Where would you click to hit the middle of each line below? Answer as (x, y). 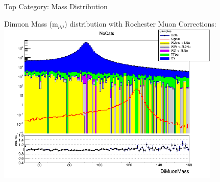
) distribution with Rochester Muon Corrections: (140, 23)
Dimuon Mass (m (31, 23)
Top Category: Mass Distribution (56, 6)
